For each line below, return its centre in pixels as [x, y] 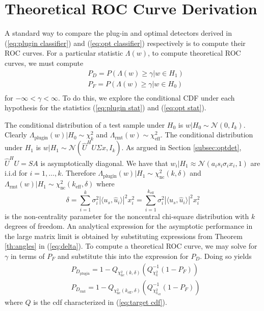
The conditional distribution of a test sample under [85, 124]
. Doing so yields [226, 256]
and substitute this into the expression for [123, 256]
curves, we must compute [44, 63]
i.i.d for [16, 173]
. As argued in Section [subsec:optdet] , [181, 147]
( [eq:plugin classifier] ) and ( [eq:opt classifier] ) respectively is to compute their [125, 43]
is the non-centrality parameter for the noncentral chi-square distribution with [127, 216]
